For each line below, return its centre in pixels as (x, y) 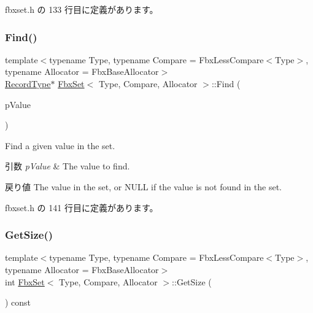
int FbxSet (25, 281)
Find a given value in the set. (60, 145)
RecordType (28, 83)
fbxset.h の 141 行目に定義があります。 (82, 207)
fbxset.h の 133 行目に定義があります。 (82, 9)
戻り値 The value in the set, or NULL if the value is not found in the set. (143, 186)
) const (18, 302)
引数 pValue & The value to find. (68, 166)
